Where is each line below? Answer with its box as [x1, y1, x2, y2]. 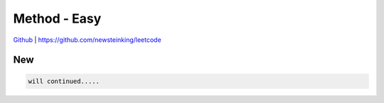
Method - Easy [13, 11, 102, 26]
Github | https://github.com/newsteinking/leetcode [13, 36, 161, 44]
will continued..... [28, 77, 100, 85]
